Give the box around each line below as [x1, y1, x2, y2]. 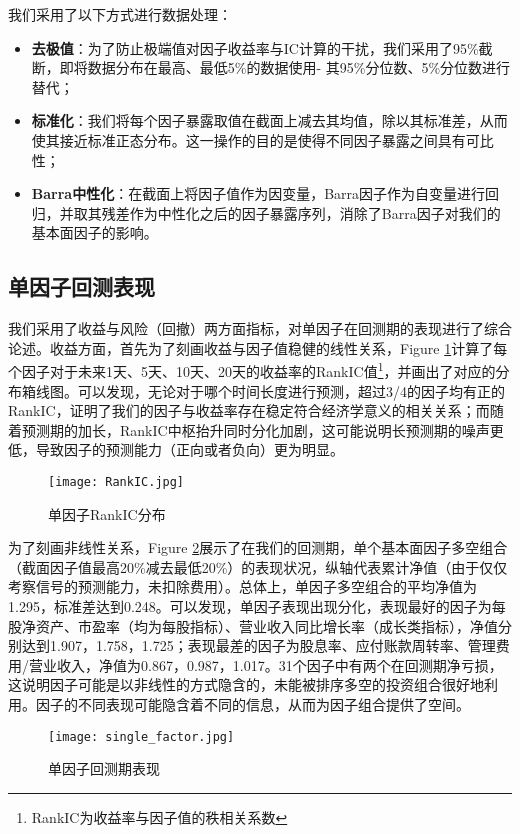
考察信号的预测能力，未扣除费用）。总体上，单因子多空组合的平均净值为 [8, 576, 477, 597]
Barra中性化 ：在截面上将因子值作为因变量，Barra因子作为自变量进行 [31, 183, 486, 204]
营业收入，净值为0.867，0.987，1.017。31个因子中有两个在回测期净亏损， [28, 654, 503, 675]
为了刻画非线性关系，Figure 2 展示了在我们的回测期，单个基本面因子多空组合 [8, 537, 508, 558]
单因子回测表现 [8, 271, 155, 302]
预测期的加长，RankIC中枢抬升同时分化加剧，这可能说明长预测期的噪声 [21, 419, 490, 440]
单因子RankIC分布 [48, 503, 166, 524]
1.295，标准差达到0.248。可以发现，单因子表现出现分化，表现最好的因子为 [8, 595, 492, 616]
